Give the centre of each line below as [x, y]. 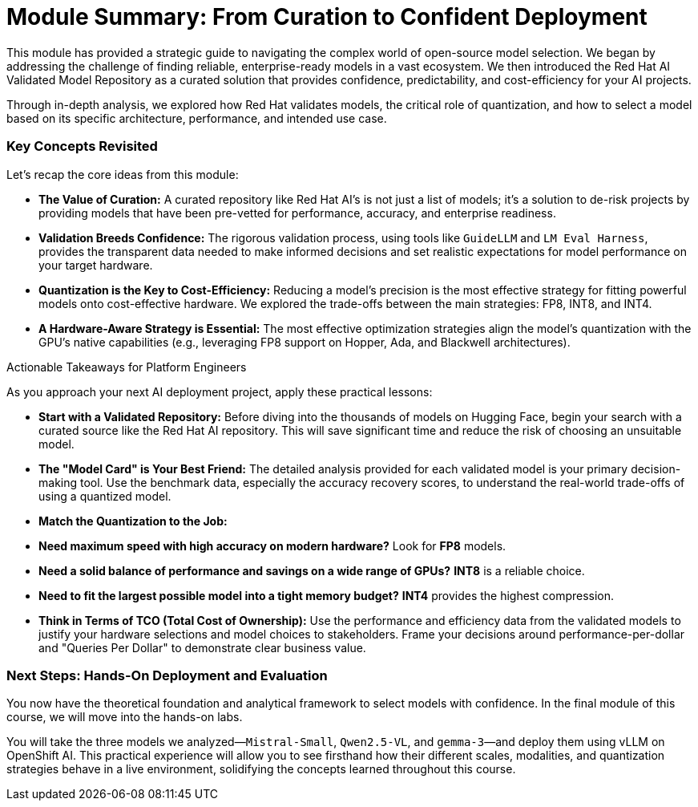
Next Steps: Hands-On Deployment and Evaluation [167, 675]
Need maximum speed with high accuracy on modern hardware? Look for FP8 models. [272, 545]
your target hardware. [96, 265]
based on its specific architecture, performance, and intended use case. [197, 118]
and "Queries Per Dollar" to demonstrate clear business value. [202, 647]
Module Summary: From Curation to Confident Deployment [327, 17]
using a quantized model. [105, 496]
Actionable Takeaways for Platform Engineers [127, 367]
